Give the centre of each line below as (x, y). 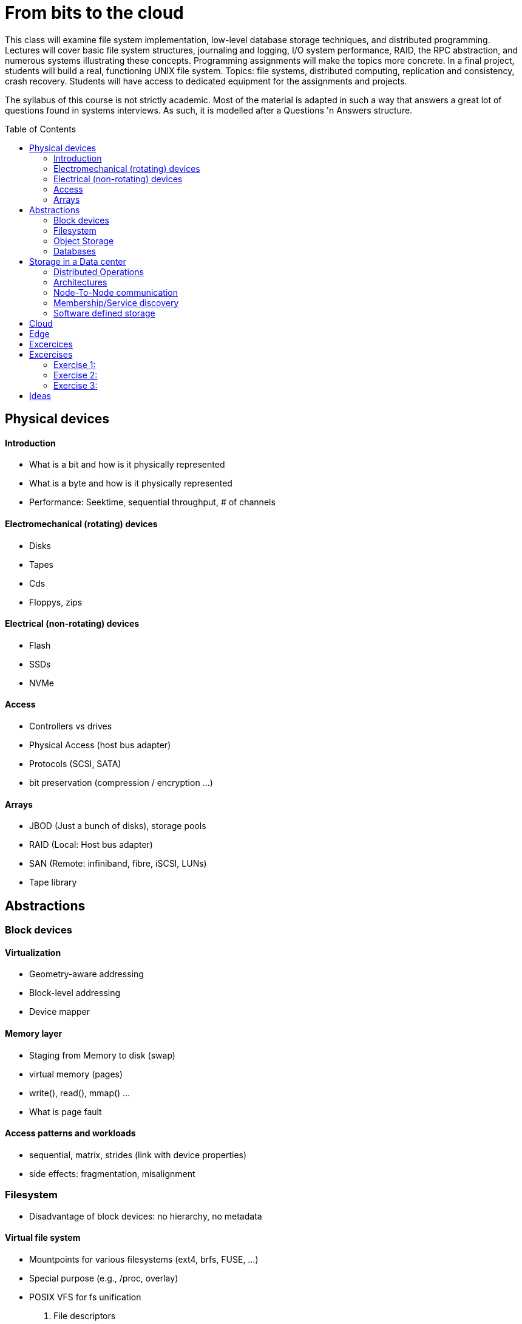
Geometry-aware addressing (86, 974)
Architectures (80, 282)
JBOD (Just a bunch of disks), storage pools (118, 826)
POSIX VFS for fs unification (85, 1297)
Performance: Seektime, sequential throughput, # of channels (152, 502)
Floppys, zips (56, 602)
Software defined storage (104, 313)
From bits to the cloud (94, 13)
